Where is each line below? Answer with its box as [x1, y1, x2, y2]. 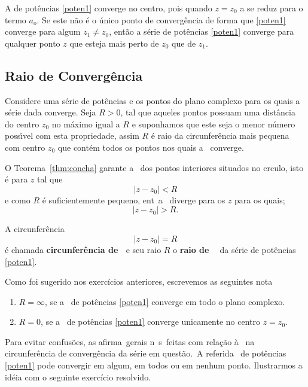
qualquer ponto [5, 36, 60, 49]
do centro [5, 117, 39, 130]
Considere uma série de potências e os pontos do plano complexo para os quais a [5, 94, 300, 106]
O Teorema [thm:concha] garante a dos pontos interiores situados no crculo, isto [5, 161, 304, 173]
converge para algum [5, 25, 81, 38]
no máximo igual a [51, 117, 120, 130]
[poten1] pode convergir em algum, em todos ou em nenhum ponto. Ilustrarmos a [5, 359, 303, 371]
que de [172, 36, 196, 49]
